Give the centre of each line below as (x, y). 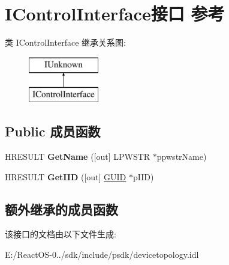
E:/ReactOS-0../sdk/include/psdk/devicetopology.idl (102, 254)
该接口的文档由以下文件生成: (61, 234)
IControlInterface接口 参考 (115, 14)
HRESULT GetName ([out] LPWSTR (78, 157)
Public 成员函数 (53, 131)
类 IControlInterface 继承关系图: (65, 42)
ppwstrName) (182, 157)
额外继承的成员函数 (61, 209)
